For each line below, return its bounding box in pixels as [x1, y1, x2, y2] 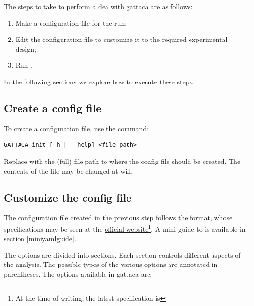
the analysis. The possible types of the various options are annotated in [4, 259, 218, 269]
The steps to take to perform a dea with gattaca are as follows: [4, 1, 193, 11]
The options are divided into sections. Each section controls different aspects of [4, 249, 241, 260]
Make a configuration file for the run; [15, 18, 127, 28]
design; [15, 43, 36, 54]
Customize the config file [4, 189, 132, 204]
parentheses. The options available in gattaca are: [4, 268, 152, 279]
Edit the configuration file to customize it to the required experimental [15, 34, 228, 44]
